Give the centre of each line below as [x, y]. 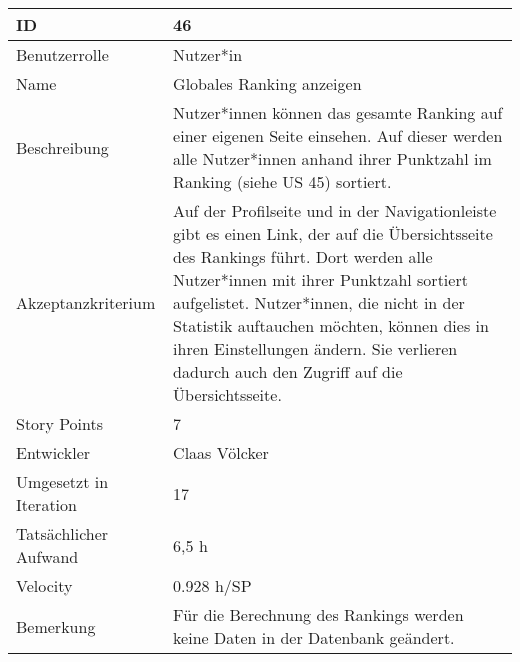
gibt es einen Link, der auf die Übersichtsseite [333, 233]
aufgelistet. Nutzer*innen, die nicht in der [319, 302]
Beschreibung [62, 147]
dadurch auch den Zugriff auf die [288, 371]
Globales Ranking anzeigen [267, 83]
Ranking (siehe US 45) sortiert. [282, 181]
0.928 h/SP [212, 585]
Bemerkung [56, 626]
